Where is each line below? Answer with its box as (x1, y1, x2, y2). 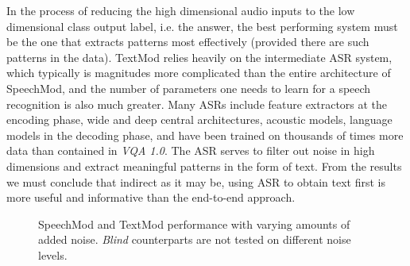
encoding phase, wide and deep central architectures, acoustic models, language (6, 111, 393, 128)
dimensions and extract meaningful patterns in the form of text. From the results (6, 157, 402, 174)
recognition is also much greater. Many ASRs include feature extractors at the (6, 95, 388, 112)
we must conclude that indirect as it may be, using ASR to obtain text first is (6, 173, 386, 190)
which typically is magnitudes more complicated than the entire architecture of (6, 64, 391, 81)
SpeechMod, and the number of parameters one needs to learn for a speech (6, 79, 371, 96)
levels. (38, 246, 68, 263)
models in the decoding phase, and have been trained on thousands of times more (6, 126, 404, 143)
